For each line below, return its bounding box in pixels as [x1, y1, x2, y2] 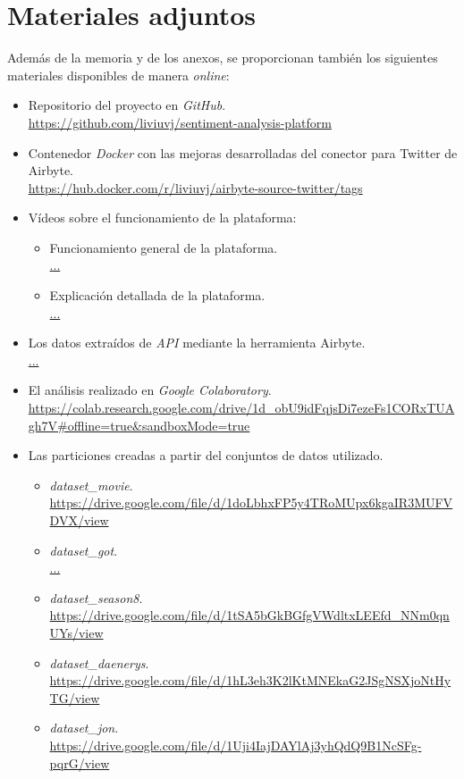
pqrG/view [49, 753, 110, 772]
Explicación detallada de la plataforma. [49, 286, 266, 305]
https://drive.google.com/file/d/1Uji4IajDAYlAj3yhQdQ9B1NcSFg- [49, 735, 422, 754]
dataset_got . [49, 540, 118, 559]
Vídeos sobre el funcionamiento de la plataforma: [28, 208, 297, 227]
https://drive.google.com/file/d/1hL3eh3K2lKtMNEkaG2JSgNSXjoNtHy [49, 671, 451, 690]
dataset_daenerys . [49, 653, 149, 672]
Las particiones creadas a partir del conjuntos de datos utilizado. [28, 446, 384, 465]
